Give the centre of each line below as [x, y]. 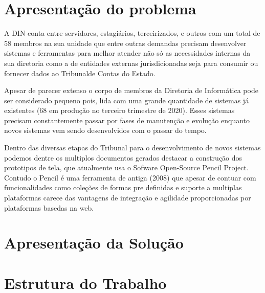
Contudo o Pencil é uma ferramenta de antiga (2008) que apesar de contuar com [130, 177]
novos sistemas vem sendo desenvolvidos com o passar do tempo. [105, 130]
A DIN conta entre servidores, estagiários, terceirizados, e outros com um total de [132, 33]
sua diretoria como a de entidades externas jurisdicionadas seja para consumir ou [131, 63]
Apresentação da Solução [94, 243]
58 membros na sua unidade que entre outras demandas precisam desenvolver [125, 43]
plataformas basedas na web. [49, 207]
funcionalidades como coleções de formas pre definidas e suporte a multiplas [123, 187]
